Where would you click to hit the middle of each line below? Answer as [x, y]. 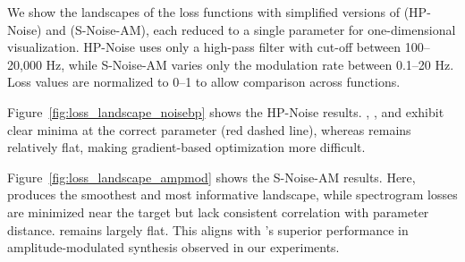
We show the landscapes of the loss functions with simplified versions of [203, 12]
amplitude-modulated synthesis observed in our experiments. [173, 247]
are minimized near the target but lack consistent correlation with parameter [218, 211]
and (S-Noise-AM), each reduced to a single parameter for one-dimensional [251, 29]
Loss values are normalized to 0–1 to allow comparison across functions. [204, 82]
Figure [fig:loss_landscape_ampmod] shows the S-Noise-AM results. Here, [211, 177]
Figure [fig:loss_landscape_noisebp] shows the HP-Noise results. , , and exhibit [226, 111]
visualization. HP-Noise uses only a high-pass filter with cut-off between [204, 47]
